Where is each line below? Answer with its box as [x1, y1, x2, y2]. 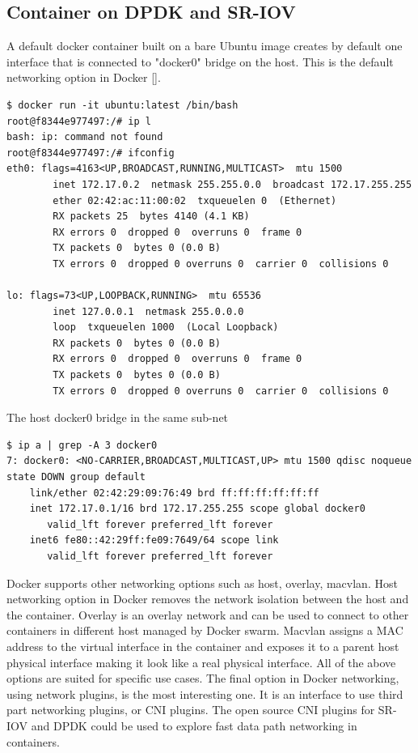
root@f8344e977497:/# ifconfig [6, 147, 175, 159]
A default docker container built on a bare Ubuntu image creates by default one [6, 37, 403, 54]
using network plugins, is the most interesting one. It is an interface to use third [6, 685, 403, 702]
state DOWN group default [6, 471, 146, 483]
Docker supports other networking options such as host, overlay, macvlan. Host [6, 574, 398, 591]
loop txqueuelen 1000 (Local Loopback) [53, 321, 279, 334]
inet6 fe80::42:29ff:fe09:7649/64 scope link [29, 534, 279, 547]
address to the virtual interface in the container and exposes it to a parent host [6, 637, 399, 654]
